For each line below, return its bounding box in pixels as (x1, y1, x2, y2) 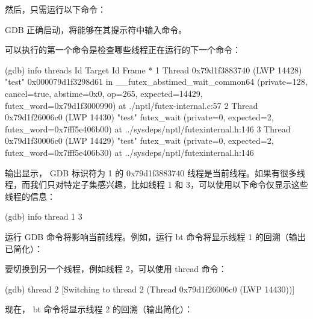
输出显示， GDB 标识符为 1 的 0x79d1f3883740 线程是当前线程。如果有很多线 (5, 166, 306, 179)
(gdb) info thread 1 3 (5, 210, 82, 223)
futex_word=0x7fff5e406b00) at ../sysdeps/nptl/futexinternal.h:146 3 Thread (5, 122, 291, 135)
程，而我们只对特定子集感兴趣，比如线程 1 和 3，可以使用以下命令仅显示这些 (5, 178, 308, 191)
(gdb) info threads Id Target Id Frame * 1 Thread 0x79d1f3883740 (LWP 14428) (5, 63, 302, 76)
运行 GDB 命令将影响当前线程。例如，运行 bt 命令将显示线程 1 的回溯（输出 (5, 230, 306, 243)
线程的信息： (5, 190, 55, 202)
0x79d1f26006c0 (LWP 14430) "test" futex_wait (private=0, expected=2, (5, 111, 274, 123)
